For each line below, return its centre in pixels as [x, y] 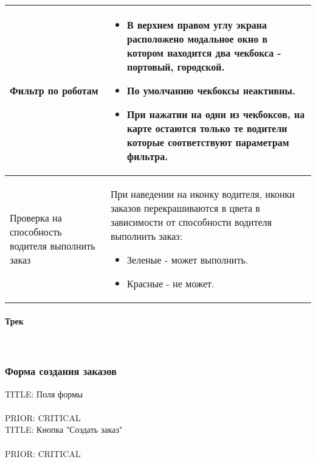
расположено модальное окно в [197, 39]
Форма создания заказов [61, 371]
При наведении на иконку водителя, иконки [202, 194]
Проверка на [36, 218]
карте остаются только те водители [207, 128]
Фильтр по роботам [54, 90]
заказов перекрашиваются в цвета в [185, 208]
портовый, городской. [176, 67]
